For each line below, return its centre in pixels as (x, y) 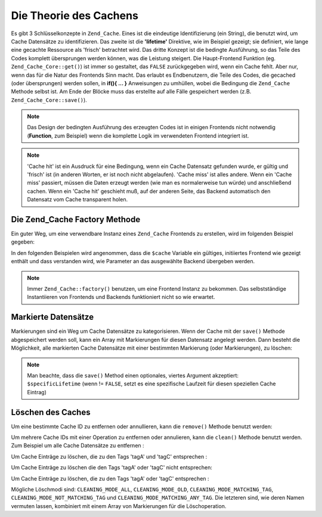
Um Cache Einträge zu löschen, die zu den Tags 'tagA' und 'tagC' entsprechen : (109, 456)
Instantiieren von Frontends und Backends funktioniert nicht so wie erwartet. (121, 297)
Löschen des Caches (51, 412)
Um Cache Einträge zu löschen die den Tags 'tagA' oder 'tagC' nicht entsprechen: (112, 468)
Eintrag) (37, 392)
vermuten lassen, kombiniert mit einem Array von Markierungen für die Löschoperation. (119, 506)
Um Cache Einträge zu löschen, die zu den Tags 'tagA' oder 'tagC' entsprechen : (110, 478)
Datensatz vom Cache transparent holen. (78, 200)
